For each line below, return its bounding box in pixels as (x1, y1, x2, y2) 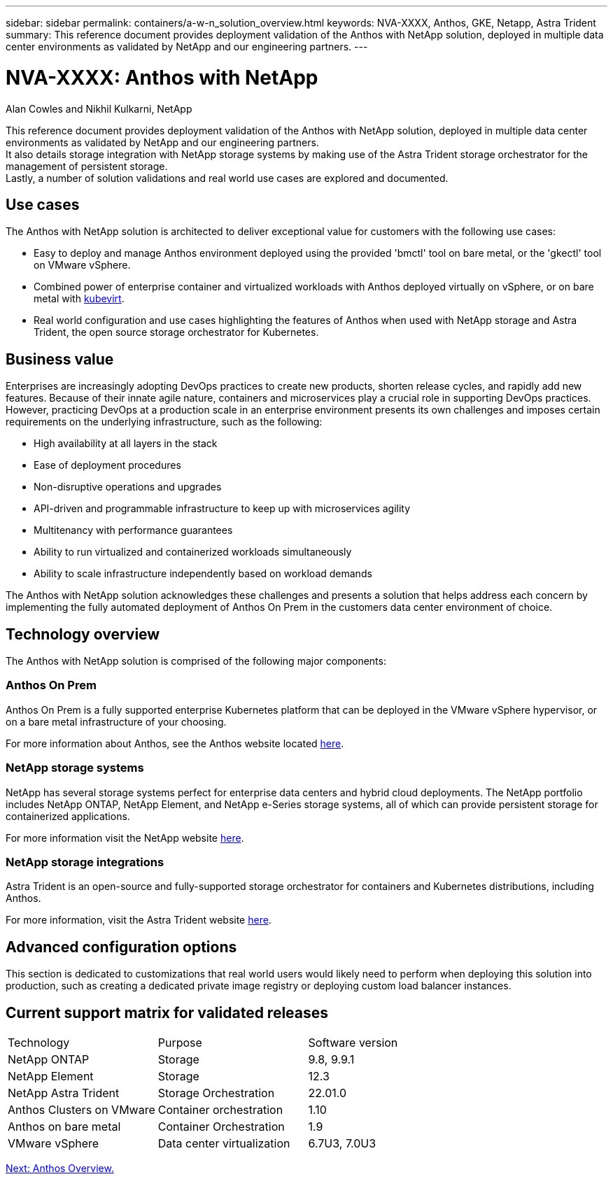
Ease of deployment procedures (34, 459, 181, 472)
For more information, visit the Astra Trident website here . (6, 914, 272, 926)
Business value (6, 350, 114, 368)
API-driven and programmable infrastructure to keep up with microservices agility (34, 502, 411, 515)
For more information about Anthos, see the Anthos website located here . (6, 737, 344, 749)
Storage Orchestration (157, 1085, 275, 1100)
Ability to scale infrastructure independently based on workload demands (34, 567, 372, 580)
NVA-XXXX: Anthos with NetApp (6, 65, 318, 90)
